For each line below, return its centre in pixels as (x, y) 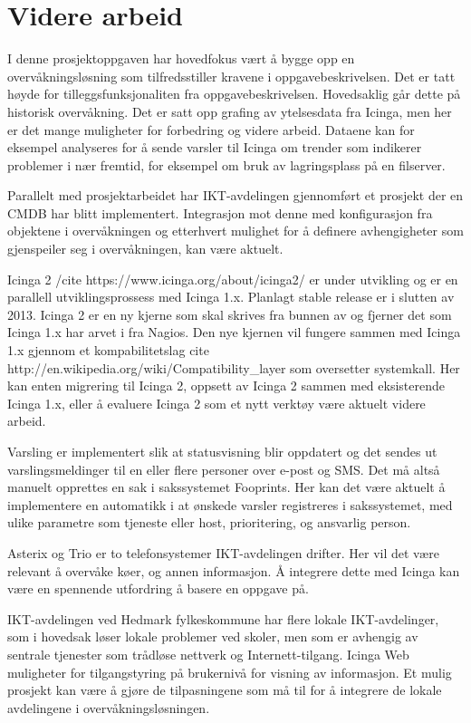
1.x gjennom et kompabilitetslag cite (108, 350)
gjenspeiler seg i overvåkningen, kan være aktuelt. (145, 249)
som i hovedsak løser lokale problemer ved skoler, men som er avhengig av (213, 636)
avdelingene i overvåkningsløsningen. (109, 707)
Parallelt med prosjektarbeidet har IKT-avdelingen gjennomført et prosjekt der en (235, 195)
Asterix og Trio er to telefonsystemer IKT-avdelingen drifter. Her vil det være (223, 552)
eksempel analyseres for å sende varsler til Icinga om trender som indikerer (215, 147)
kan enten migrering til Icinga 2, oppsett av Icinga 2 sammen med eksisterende (226, 386)
